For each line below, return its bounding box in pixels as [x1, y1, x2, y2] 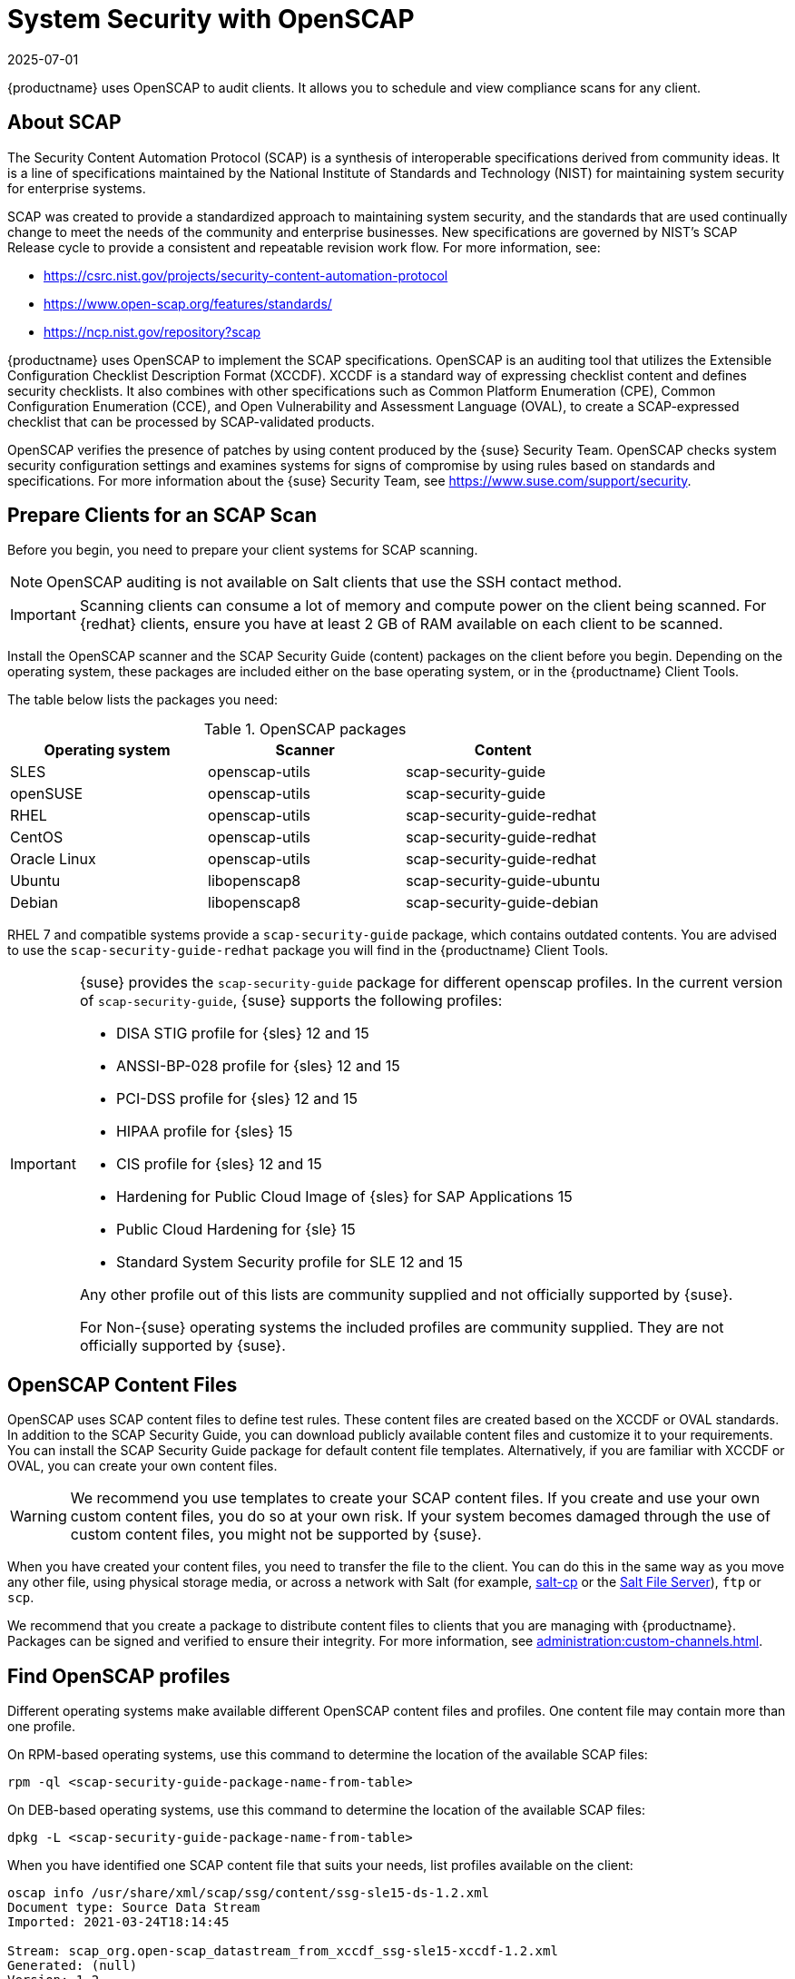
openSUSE [10, 784, 83, 803]
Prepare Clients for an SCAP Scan [7, 504, 318, 527]
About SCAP [7, 111, 122, 134]
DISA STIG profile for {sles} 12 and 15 [115, 1024, 369, 1043]
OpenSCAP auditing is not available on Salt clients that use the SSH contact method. [46, 573, 623, 592]
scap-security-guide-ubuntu [406, 871, 601, 891]
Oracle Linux [10, 850, 96, 869]
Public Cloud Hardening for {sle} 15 [115, 1220, 356, 1239]
